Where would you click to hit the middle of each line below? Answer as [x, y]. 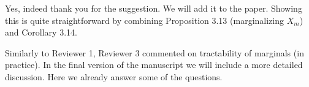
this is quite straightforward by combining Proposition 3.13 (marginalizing [144, 20]
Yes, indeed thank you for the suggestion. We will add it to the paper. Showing [154, 8]
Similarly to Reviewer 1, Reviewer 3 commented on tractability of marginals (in [154, 52]
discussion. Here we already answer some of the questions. [114, 76]
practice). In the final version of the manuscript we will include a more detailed [154, 65]
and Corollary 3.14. [41, 32]
